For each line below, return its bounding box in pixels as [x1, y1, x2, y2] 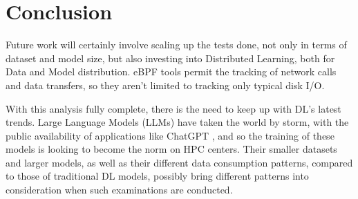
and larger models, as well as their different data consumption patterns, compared [6, 155, 353, 169]
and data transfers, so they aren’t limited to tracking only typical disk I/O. [6, 77, 325, 92]
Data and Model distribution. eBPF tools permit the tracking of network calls [6, 64, 337, 79]
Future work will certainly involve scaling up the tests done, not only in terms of [6, 37, 347, 52]
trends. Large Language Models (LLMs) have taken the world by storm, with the [6, 115, 349, 129]
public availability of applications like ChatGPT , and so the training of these [6, 128, 335, 142]
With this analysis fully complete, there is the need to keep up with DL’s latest [6, 101, 341, 115]
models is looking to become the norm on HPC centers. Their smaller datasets [6, 142, 337, 156]
